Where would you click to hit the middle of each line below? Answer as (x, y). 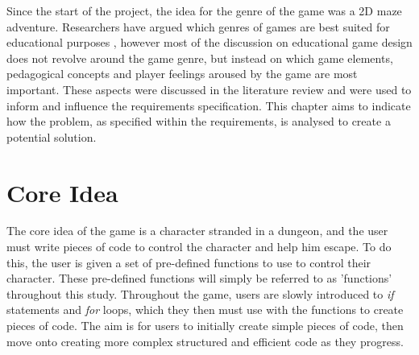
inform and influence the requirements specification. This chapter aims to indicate (209, 105)
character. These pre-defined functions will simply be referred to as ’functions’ (199, 278)
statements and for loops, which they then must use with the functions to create (205, 310)
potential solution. (52, 136)
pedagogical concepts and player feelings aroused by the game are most (182, 74)
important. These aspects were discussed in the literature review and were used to (209, 89)
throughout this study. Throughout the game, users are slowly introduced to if (200, 293)
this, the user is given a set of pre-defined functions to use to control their (189, 262)
